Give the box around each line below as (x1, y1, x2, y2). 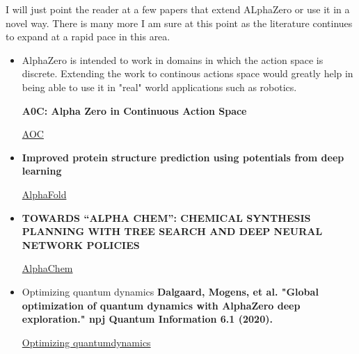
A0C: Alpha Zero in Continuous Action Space (22, 103, 247, 118)
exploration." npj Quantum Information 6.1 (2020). (22, 312, 273, 326)
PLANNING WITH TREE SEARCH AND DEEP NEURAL (22, 224, 323, 239)
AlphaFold (22, 186, 67, 201)
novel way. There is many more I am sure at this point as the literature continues (6, 15, 353, 30)
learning (22, 163, 62, 178)
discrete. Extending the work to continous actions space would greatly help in (22, 66, 353, 81)
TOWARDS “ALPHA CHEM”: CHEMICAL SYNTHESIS (22, 210, 311, 225)
